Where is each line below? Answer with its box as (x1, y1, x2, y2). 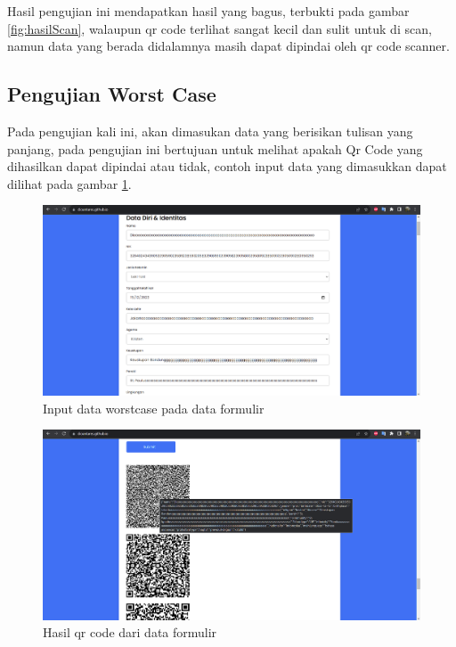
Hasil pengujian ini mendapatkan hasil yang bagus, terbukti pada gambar (7, 2, 410, 20)
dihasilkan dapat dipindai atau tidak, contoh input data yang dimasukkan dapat (7, 157, 447, 176)
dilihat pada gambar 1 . (7, 174, 132, 192)
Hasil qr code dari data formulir (43, 623, 217, 642)
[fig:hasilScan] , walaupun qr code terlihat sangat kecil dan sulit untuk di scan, (7, 19, 432, 37)
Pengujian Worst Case (7, 80, 216, 108)
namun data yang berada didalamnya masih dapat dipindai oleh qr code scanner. (7, 37, 450, 55)
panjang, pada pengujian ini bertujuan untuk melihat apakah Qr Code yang (7, 139, 423, 158)
